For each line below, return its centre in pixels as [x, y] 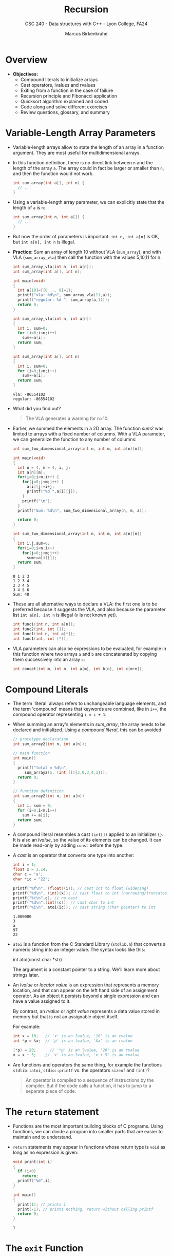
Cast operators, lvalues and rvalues [58, 85]
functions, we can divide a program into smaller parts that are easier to [88, 1131]
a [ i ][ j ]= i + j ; [41, 487]
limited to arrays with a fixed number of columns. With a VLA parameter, [89, 434]
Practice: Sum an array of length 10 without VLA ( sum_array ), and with [87, 252]
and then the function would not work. [53, 174]
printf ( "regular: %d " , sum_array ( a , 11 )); [64, 300]
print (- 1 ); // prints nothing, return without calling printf [85, 1209]
